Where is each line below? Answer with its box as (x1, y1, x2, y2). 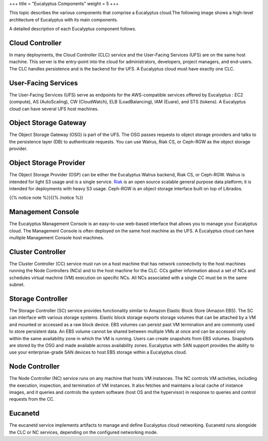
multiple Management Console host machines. (9, 235, 104, 240)
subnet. (9, 282, 25, 288)
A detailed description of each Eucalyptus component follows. (9, 26, 136, 32)
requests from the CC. (9, 396, 55, 402)
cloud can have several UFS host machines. (9, 106, 99, 112)
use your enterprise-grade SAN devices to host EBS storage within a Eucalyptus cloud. (9, 349, 187, 355)
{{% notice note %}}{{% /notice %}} (9, 195, 84, 201)
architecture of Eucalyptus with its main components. (9, 16, 119, 22)
